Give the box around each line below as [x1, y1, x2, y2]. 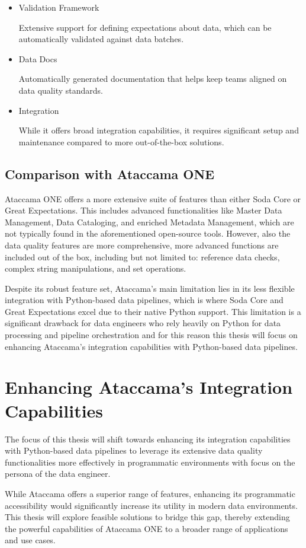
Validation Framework [18, 1, 99, 13]
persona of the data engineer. [5, 467, 111, 480]
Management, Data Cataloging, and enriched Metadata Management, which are [5, 215, 294, 228]
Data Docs [18, 52, 57, 65]
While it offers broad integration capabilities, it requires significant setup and [18, 124, 299, 136]
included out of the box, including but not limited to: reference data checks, [5, 250, 280, 263]
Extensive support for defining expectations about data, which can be [18, 21, 272, 33]
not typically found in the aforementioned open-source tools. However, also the [5, 227, 291, 240]
